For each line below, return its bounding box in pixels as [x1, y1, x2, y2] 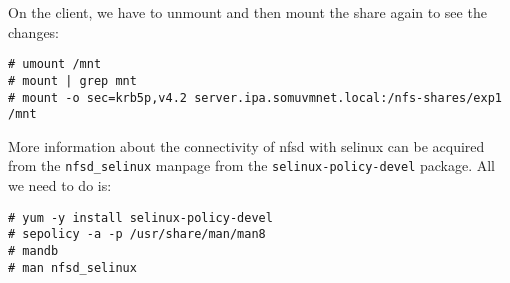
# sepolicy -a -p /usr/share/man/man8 [8, 227, 266, 242]
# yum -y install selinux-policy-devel [8, 210, 273, 225]
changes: [8, 21, 60, 42]
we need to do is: [8, 175, 112, 196]
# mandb [8, 243, 59, 258]
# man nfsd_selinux [8, 260, 137, 275]
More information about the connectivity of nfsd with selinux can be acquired [8, 135, 485, 156]
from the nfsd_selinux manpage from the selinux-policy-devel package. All [8, 155, 496, 176]
